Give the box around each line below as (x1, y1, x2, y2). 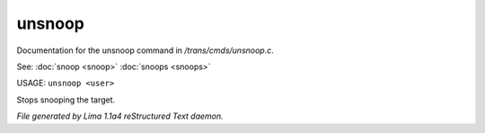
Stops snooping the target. (16, 94, 116, 105)
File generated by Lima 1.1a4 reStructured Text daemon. (16, 111, 224, 121)
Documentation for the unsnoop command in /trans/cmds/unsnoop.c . (16, 45, 274, 56)
